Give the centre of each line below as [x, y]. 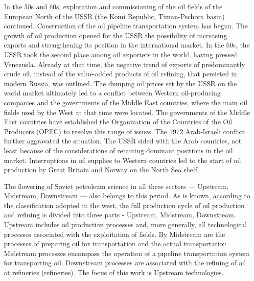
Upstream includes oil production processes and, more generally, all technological [126, 224]
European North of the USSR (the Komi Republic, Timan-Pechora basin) [114, 16]
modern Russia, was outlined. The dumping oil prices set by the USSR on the [121, 83]
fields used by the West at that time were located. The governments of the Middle [127, 112]
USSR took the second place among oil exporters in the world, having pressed [121, 54]
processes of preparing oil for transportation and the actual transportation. [116, 244]
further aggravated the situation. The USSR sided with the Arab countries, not [123, 141]
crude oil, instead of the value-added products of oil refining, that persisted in [121, 74]
